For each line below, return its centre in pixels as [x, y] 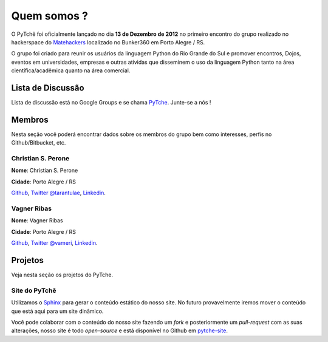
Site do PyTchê [34, 290]
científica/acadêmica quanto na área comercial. [71, 70]
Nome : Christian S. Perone [45, 171]
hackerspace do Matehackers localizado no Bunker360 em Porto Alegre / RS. [108, 42]
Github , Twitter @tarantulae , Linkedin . [59, 193]
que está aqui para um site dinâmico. [57, 311]
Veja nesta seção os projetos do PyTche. [62, 275]
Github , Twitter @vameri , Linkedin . [54, 243]
